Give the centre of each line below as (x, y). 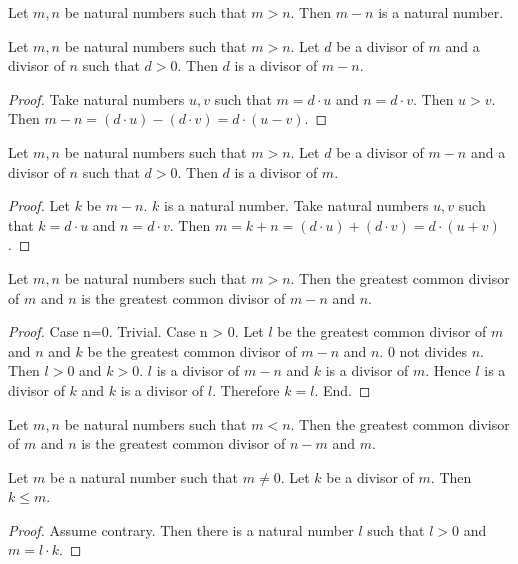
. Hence (448, 370)
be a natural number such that (144, 476)
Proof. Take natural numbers (96, 98)
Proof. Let (39, 205)
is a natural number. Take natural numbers (296, 205)
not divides (433, 350)
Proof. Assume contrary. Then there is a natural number (181, 529)
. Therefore (246, 389)
